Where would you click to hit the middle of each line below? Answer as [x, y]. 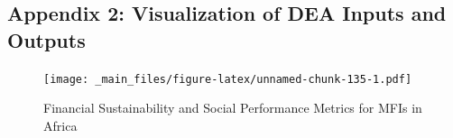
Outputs [46, 39]
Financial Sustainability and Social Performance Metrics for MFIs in [233, 108]
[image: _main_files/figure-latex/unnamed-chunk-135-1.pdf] [228, 79]
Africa [60, 125]
